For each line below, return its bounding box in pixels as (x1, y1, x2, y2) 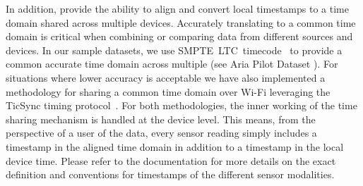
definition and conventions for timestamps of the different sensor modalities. (6, 167, 335, 182)
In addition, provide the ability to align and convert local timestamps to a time (6, 1, 349, 15)
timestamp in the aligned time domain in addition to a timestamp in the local (6, 139, 344, 154)
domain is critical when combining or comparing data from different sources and (6, 29, 353, 44)
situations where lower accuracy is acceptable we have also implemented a (6, 70, 326, 85)
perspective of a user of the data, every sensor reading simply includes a (6, 125, 317, 140)
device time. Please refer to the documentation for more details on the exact (6, 153, 336, 168)
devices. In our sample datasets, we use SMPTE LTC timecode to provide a (6, 42, 343, 57)
